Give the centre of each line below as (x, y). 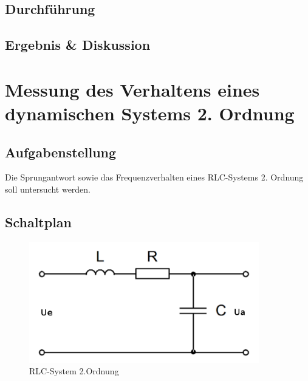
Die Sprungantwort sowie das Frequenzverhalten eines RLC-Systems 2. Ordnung (154, 177)
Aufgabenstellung (61, 152)
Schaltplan (38, 221)
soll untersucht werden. (48, 189)
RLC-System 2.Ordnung (74, 371)
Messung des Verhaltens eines (132, 89)
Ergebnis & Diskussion (78, 45)
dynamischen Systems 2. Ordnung (150, 113)
